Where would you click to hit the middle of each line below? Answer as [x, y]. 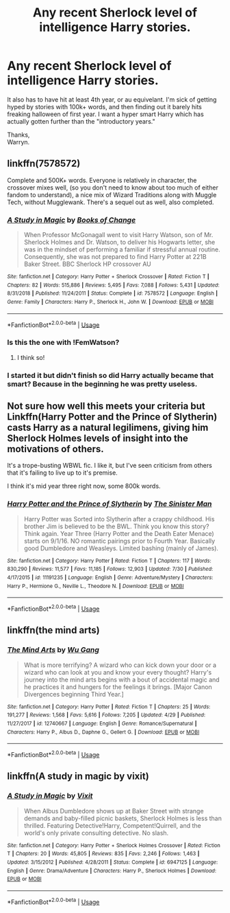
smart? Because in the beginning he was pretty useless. [102, 384]
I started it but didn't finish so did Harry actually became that [111, 375]
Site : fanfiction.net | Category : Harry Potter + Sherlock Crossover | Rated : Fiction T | [108, 277]
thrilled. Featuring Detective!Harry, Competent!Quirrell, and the [112, 825]
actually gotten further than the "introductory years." [81, 121]
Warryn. [18, 142]
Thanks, [18, 135]
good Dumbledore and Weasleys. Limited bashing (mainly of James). [121, 548]
